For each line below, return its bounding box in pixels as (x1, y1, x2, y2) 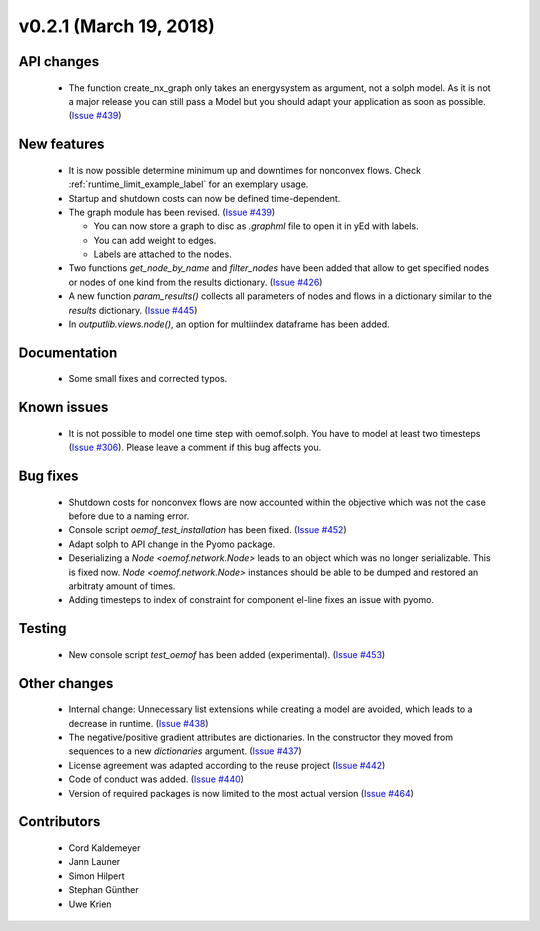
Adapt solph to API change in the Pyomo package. (68, 538, 276, 550)
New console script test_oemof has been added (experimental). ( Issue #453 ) (68, 648, 386, 660)
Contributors (18, 813, 101, 830)
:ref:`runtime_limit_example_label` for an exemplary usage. (68, 178, 309, 190)
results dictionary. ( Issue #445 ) (68, 304, 198, 316)
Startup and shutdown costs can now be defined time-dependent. (68, 192, 341, 204)
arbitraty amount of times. (68, 580, 176, 592)
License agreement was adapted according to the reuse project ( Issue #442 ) (68, 759, 386, 771)
